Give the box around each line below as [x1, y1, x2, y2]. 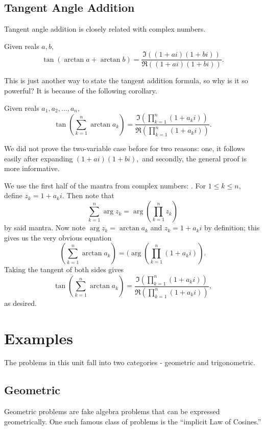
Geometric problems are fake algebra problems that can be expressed [4, 406, 220, 417]
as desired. [4, 297, 37, 308]
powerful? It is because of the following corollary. [4, 85, 157, 96]
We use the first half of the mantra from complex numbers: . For [4, 180, 206, 190]
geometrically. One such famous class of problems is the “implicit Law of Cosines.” [4, 416, 261, 426]
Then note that [66, 190, 114, 201]
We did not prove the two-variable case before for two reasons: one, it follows [4, 143, 245, 154]
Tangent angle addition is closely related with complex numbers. [4, 23, 206, 34]
